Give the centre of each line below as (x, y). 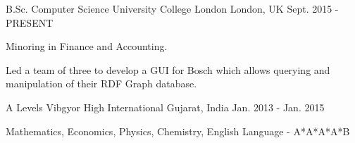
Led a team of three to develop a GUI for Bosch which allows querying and (168, 69)
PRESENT (30, 22)
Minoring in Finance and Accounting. (87, 46)
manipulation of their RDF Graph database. (101, 83)
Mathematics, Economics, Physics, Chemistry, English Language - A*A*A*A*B (178, 131)
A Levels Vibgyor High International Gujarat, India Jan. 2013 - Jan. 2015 (165, 107)
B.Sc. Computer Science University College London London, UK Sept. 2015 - (172, 8)
